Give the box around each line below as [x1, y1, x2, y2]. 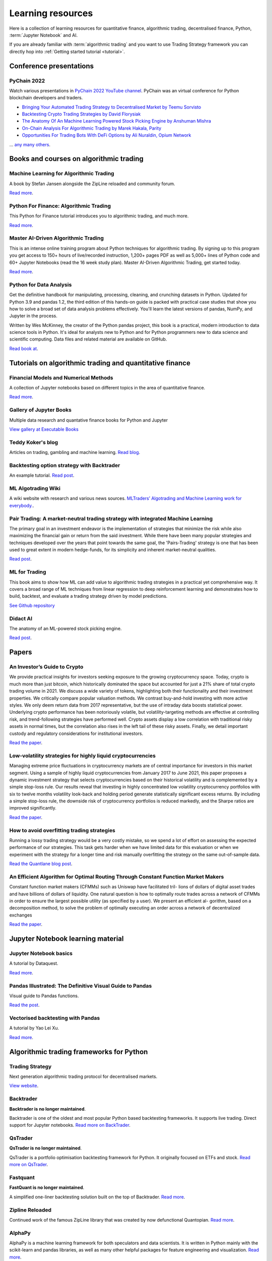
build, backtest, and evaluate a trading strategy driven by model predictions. [9, 593, 168, 599]
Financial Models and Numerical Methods [9, 374, 113, 381]
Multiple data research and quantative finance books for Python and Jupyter [9, 417, 168, 423]
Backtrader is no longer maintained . [9, 1106, 86, 1112]
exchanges [9, 912, 32, 918]
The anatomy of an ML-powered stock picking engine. [9, 625, 122, 632]
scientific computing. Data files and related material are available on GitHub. [9, 336, 167, 342]
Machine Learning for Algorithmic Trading [9, 170, 114, 177]
